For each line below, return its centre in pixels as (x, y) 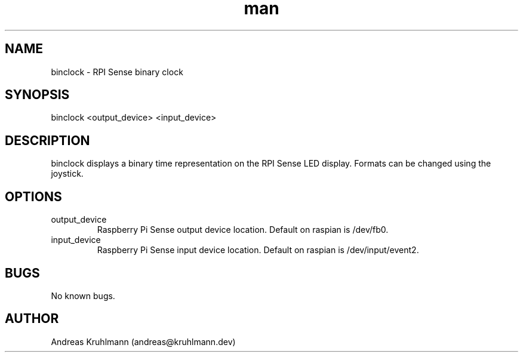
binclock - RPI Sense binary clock (117, 72)
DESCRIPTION (47, 140)
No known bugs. (83, 296)
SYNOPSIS (37, 95)
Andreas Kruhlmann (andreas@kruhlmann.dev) (143, 341)
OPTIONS (33, 196)
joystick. (67, 174)
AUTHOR (32, 319)
